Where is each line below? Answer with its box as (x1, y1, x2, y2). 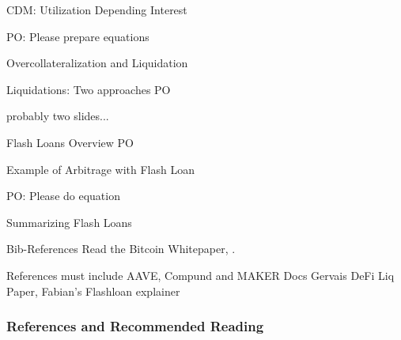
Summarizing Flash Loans (6, 213, 132, 230)
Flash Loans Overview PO (6, 134, 134, 150)
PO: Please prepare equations (6, 28, 149, 44)
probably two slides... (6, 108, 109, 124)
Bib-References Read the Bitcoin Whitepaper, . (6, 240, 236, 257)
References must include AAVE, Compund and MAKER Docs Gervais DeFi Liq (6, 266, 395, 283)
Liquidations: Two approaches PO (6, 81, 171, 97)
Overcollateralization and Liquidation (6, 55, 188, 71)
